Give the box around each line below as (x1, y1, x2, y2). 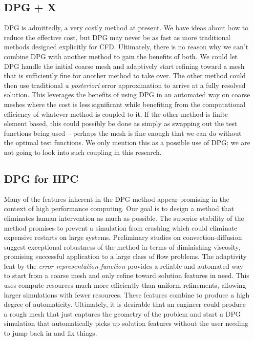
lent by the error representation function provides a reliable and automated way (4, 260, 243, 271)
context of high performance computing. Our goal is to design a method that (4, 203, 234, 213)
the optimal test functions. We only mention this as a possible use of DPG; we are (4, 137, 250, 148)
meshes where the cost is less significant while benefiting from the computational (4, 99, 246, 109)
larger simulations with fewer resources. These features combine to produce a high (4, 289, 250, 299)
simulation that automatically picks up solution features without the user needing (4, 318, 249, 328)
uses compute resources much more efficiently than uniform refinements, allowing (4, 280, 246, 290)
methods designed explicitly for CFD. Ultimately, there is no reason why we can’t (4, 42, 249, 52)
